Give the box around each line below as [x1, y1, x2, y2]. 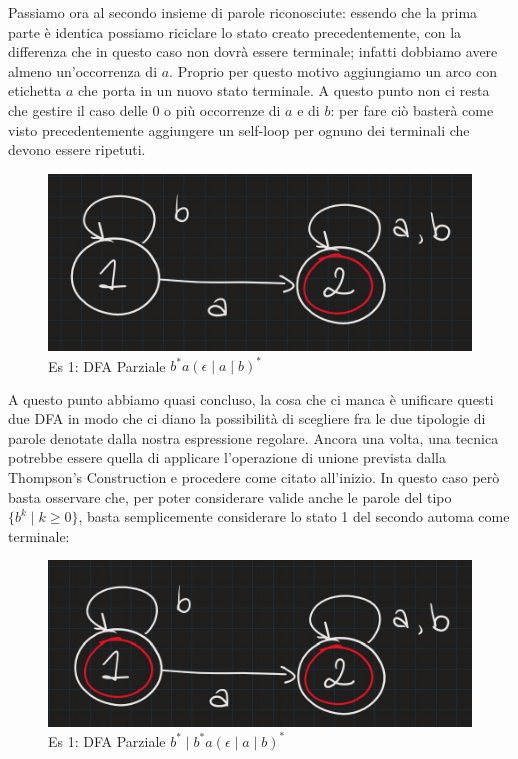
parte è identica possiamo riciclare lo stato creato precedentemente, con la [8, 21, 462, 42]
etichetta [8, 80, 62, 101]
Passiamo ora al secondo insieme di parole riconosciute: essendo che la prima [8, 2, 478, 22]
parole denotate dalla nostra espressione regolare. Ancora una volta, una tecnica [8, 427, 499, 448]
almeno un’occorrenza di [8, 60, 158, 81]
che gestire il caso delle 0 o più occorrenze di [8, 99, 281, 120]
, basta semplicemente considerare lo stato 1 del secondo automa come [78, 506, 510, 527]
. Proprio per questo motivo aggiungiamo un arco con [169, 60, 498, 81]
